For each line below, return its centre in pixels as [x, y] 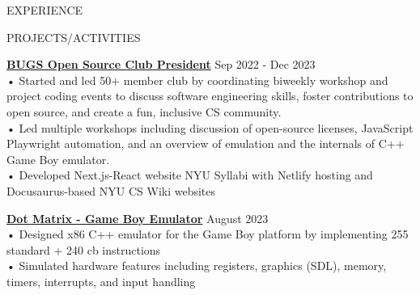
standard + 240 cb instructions [84, 249]
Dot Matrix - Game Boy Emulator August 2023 [138, 218]
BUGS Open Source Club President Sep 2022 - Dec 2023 [161, 64]
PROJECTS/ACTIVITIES [74, 37]
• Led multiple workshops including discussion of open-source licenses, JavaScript [210, 127]
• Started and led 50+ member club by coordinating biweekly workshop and [197, 80]
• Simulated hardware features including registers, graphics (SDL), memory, [197, 265]
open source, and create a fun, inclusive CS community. [144, 111]
